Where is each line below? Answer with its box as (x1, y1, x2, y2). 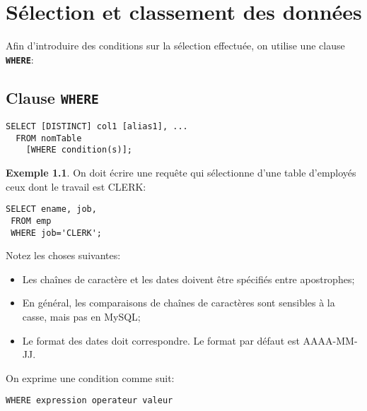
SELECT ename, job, (6, 204, 97, 215)
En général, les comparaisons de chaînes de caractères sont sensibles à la (22, 295, 335, 310)
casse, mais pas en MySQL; (22, 309, 141, 324)
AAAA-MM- (303, 333, 358, 347)
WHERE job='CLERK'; (11, 227, 103, 238)
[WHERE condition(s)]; (25, 145, 132, 155)
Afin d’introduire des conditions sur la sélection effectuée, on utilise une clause (6, 38, 345, 53)
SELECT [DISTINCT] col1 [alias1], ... (6, 121, 188, 132)
